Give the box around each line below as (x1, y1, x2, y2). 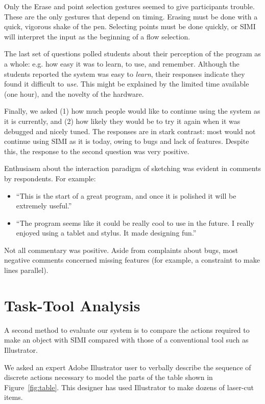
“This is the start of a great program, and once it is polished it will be (16, 190, 236, 201)
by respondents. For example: (4, 173, 96, 183)
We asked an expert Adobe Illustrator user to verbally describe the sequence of (4, 362, 251, 372)
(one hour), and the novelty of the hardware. (4, 88, 144, 99)
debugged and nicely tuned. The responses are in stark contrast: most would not (4, 125, 256, 136)
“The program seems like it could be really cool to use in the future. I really (16, 217, 254, 228)
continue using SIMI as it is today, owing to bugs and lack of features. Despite (4, 136, 249, 146)
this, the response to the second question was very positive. (4, 145, 189, 156)
